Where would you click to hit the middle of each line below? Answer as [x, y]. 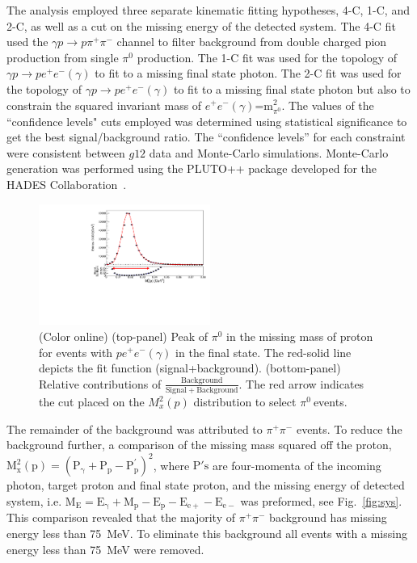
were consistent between [66, 152]
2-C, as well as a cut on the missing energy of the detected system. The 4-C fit [201, 25]
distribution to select [245, 402]
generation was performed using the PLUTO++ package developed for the [192, 168]
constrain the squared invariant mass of [104, 105]
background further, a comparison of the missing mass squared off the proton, [199, 445]
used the [27, 42]
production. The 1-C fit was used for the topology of [267, 57]
